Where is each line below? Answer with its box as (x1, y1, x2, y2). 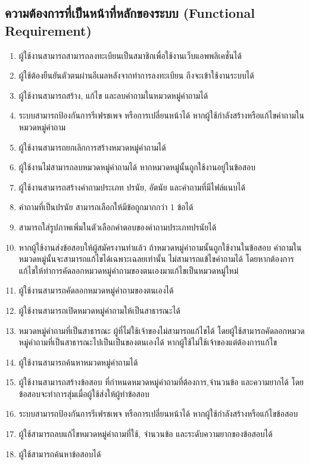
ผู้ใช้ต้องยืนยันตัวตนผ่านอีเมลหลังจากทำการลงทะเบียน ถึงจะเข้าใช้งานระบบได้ (18, 69, 254, 82)
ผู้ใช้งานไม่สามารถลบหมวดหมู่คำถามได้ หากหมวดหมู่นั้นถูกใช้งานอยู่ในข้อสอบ (18, 161, 256, 173)
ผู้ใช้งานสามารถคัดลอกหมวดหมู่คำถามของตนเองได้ (18, 284, 174, 297)
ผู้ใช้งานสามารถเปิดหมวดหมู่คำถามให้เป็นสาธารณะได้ (18, 304, 180, 316)
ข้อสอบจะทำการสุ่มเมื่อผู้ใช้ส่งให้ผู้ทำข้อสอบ (18, 387, 149, 400)
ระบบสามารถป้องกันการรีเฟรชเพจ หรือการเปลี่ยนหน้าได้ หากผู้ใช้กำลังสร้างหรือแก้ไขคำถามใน (18, 109, 304, 121)
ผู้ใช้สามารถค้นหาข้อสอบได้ (18, 447, 101, 460)
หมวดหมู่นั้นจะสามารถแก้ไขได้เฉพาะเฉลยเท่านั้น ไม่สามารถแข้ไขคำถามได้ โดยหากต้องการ (18, 252, 294, 265)
